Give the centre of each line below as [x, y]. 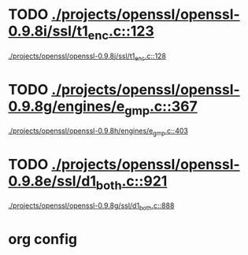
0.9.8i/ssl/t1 [48, 31]
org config [43, 240]
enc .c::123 [121, 32]
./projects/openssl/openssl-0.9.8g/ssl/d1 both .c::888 [91, 206]
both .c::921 [131, 182]
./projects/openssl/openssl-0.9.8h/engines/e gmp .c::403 [98, 131]
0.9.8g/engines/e [67, 106]
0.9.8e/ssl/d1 [52, 181]
